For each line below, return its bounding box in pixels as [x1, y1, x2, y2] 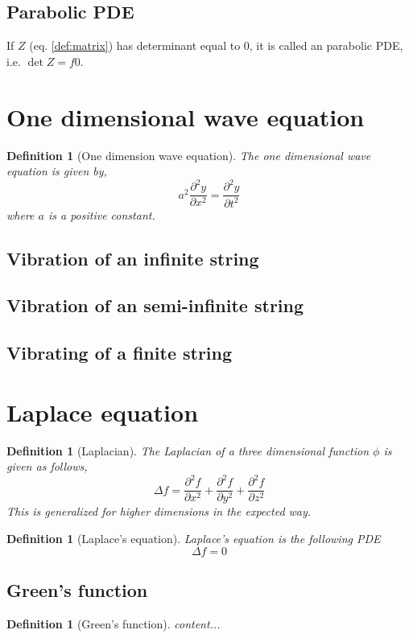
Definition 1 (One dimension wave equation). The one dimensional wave [6, 146, 371, 163]
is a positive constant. [48, 206, 155, 223]
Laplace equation [6, 395, 199, 428]
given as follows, [6, 458, 88, 475]
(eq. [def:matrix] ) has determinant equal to [29, 37, 241, 54]
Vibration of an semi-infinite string [6, 293, 304, 318]
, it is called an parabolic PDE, [249, 37, 403, 54]
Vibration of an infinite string [6, 245, 259, 270]
